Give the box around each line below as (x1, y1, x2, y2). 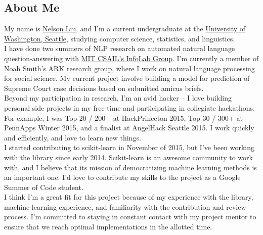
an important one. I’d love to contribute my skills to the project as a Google (4, 172, 241, 182)
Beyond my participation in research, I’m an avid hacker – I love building (4, 92, 232, 103)
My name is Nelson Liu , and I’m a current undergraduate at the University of (4, 23, 246, 34)
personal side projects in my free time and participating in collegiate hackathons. (4, 102, 255, 113)
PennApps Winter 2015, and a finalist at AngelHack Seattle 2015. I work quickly (4, 122, 254, 133)
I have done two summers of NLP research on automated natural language (4, 43, 235, 54)
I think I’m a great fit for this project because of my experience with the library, (4, 192, 253, 202)
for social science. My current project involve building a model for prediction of (4, 73, 250, 83)
